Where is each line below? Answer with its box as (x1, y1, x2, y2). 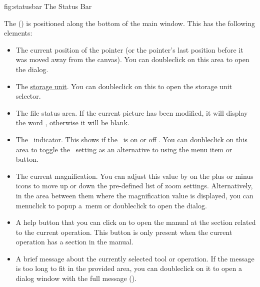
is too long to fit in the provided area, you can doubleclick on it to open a (15, 263, 242, 273)
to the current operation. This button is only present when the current (15, 226, 232, 237)
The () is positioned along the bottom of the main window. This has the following (4, 18, 255, 28)
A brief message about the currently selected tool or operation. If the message (15, 253, 254, 263)
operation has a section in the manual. (15, 236, 133, 247)
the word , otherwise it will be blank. (15, 117, 129, 128)
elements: (4, 28, 32, 38)
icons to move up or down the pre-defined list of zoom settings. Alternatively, (15, 180, 253, 191)
